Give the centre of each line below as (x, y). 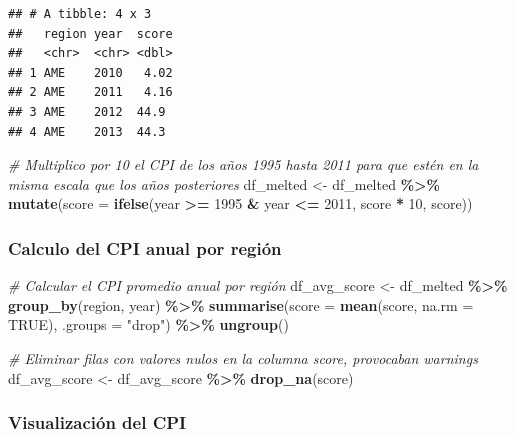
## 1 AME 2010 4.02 (90, 72)
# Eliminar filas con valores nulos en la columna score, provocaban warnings (243, 357)
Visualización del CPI (97, 422)
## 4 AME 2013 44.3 (87, 131)
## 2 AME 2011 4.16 (90, 92)
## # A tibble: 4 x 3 (80, 14)
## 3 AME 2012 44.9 (87, 111)
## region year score (90, 33)
